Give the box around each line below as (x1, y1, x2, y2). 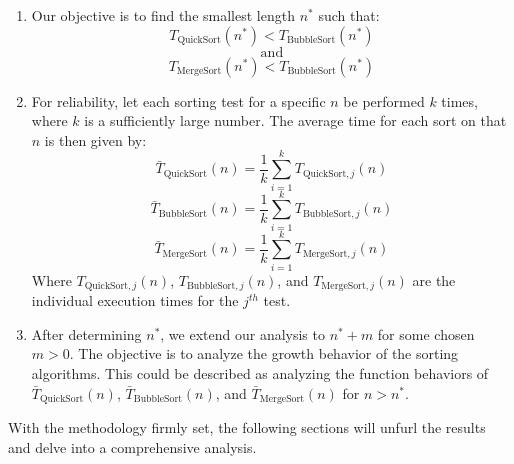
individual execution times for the (31, 290, 239, 311)
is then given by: (44, 129, 147, 150)
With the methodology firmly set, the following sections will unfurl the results (8, 417, 486, 438)
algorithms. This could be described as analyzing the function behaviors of (31, 362, 489, 383)
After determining (31, 323, 142, 344)
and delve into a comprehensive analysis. (8, 436, 257, 457)
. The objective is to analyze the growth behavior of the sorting (69, 343, 459, 364)
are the (412, 269, 456, 290)
